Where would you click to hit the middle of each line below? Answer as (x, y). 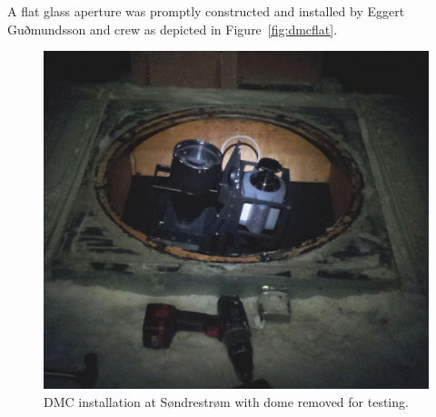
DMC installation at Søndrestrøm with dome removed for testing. (226, 402)
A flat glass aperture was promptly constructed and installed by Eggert (206, 11)
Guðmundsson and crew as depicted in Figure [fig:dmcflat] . (173, 29)
